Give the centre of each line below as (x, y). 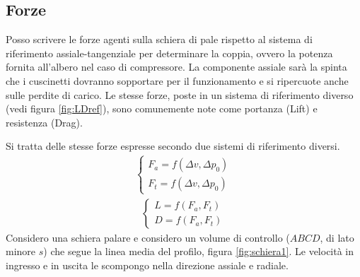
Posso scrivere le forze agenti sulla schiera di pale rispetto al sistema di (159, 39)
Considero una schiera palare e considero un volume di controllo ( (148, 237)
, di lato (337, 237)
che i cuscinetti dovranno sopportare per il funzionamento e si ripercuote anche (177, 80)
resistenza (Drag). (44, 122)
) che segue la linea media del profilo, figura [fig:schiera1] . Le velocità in (199, 251)
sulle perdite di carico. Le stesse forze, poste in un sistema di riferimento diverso (180, 94)
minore (21, 251)
